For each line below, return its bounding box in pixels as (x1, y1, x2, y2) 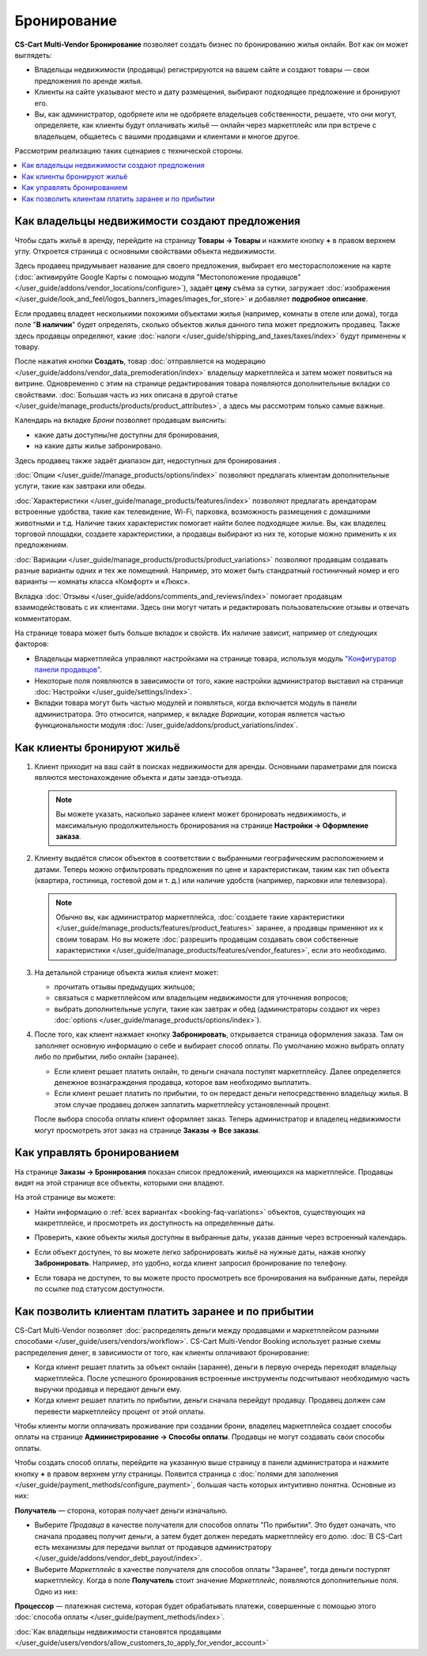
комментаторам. (14, 614, 72, 623)
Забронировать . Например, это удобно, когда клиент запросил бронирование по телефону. (34, 1258, 348, 1268)
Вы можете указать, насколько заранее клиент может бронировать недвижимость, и (55, 809, 346, 819)
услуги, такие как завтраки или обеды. (14, 482, 146, 491)
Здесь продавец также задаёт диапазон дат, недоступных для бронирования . (14, 455, 281, 465)
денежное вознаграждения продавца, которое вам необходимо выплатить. (54, 1078, 312, 1087)
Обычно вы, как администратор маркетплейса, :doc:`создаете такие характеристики (55, 912, 345, 922)
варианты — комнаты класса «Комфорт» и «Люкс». (14, 577, 190, 586)
